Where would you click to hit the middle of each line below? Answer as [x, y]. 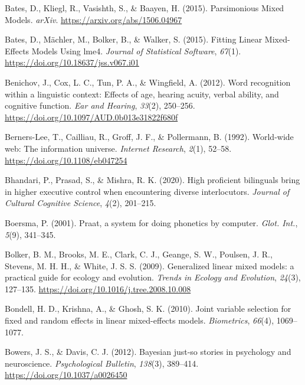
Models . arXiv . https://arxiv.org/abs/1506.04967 [94, 19]
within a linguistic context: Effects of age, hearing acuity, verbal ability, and [142, 94]
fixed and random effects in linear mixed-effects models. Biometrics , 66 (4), [140, 320]
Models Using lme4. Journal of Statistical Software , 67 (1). [136, 50]
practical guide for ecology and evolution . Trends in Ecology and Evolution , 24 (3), [153, 277]
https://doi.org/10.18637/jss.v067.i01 [72, 62]
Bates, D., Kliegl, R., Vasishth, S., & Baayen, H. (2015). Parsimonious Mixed [145, 8]
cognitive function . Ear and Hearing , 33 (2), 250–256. [100, 105]
